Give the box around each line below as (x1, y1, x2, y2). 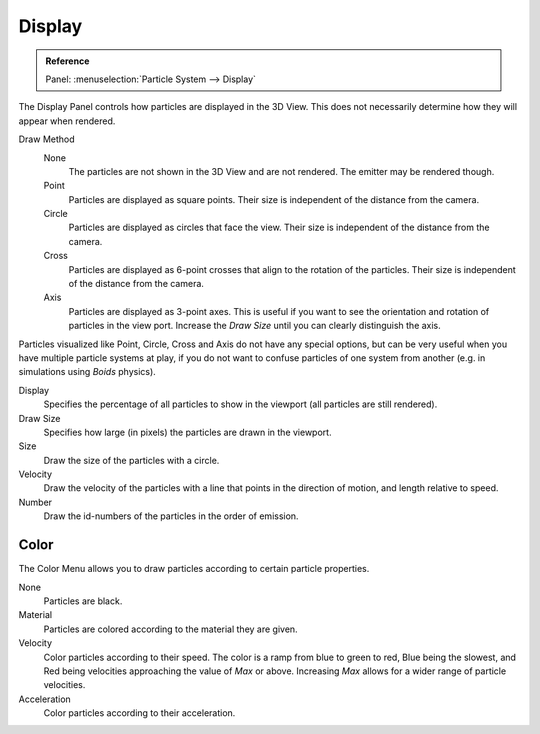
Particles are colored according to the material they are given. (43, 623, 299, 635)
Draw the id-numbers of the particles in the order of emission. (43, 510, 299, 522)
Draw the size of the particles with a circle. (43, 454, 220, 466)
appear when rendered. (18, 115, 116, 127)
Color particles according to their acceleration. (43, 707, 236, 719)
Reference (45, 55, 90, 67)
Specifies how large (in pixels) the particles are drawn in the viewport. (43, 426, 332, 438)
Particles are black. (43, 595, 123, 607)
